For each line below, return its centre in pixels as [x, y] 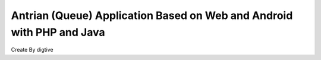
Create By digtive [32, 50]
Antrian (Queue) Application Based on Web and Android [152, 15]
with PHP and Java [58, 32]
